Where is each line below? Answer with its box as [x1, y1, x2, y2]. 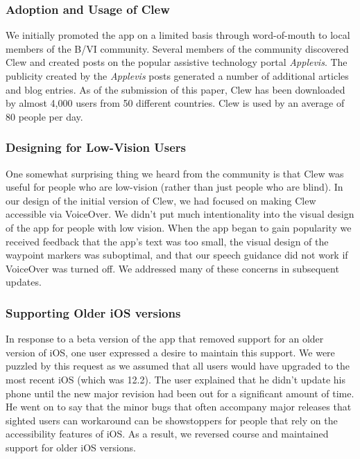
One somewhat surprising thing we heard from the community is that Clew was [6, 166, 344, 180]
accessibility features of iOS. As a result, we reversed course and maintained [6, 426, 329, 441]
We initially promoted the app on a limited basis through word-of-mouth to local [6, 28, 350, 42]
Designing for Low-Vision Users [6, 139, 187, 156]
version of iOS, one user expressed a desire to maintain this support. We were [6, 345, 335, 359]
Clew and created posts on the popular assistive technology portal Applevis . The [6, 55, 348, 69]
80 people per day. [6, 109, 83, 123]
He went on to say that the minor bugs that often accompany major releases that [6, 399, 352, 414]
